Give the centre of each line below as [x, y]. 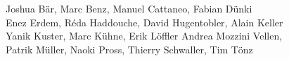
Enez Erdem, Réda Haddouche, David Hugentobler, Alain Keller [144, 22]
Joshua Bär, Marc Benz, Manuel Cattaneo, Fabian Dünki [129, 8]
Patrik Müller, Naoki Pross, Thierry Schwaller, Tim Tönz [129, 49]
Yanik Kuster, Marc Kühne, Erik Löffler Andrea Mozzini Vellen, [144, 36]
